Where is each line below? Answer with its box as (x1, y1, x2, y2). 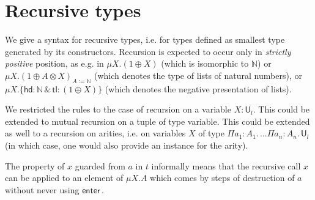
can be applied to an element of (5, 171, 124, 184)
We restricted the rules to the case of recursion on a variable (5, 103, 231, 116)
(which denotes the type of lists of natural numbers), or (94, 69, 302, 81)
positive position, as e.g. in (5, 57, 104, 70)
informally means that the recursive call (151, 159, 301, 172)
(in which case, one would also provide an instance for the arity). (5, 139, 248, 152)
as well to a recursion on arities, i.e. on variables (5, 127, 186, 139)
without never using (5, 183, 80, 196)
